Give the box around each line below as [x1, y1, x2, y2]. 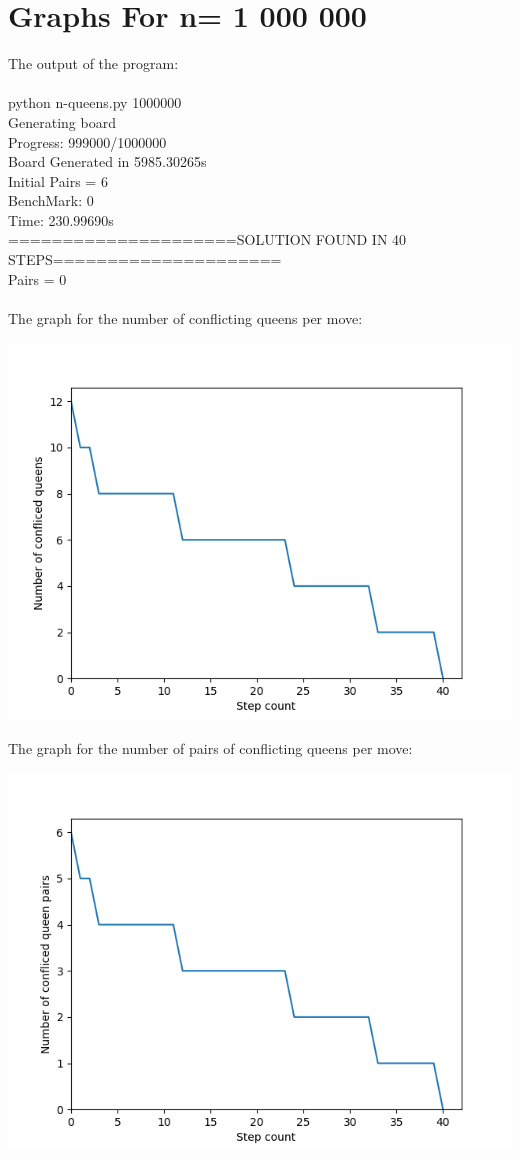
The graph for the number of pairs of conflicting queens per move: [8, 738, 413, 759]
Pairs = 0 [8, 268, 67, 289]
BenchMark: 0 [8, 190, 94, 211]
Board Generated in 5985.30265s [8, 151, 207, 172]
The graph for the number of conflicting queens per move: [8, 307, 363, 328]
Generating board [8, 111, 116, 132]
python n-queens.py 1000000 [8, 92, 182, 113]
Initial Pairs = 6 [8, 170, 108, 191]
